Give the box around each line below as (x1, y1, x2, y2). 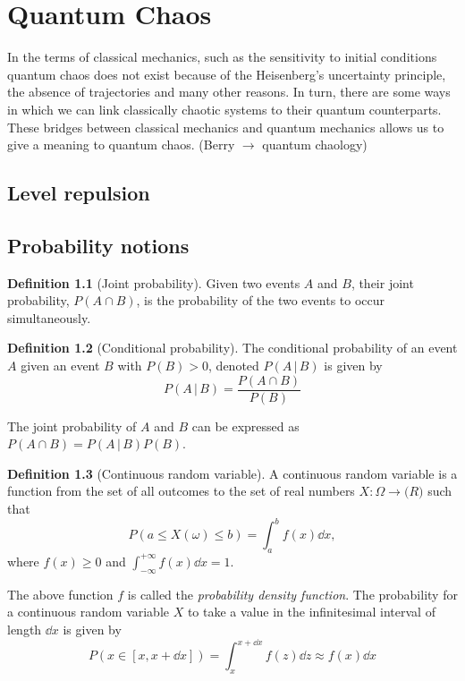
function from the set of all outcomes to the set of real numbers (7, 481, 355, 500)
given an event (21, 356, 100, 375)
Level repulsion (7, 179, 150, 207)
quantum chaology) (262, 135, 368, 154)
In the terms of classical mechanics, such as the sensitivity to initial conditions (7, 47, 437, 66)
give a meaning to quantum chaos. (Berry (7, 135, 235, 154)
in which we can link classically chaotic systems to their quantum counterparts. (7, 99, 442, 118)
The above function (7, 584, 114, 603)
